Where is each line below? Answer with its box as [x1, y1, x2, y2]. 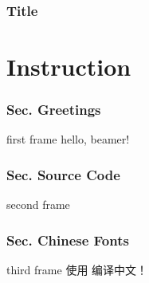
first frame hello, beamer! [6, 131, 130, 147]
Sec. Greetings [6, 100, 101, 120]
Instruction [6, 50, 131, 83]
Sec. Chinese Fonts [6, 230, 129, 250]
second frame [6, 196, 70, 213]
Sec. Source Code [6, 164, 120, 184]
